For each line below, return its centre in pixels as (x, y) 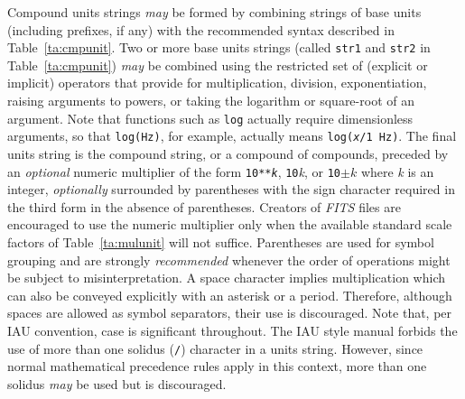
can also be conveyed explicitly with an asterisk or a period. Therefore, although (230, 295)
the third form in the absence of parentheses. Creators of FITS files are (204, 206)
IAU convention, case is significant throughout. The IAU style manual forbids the (232, 330)
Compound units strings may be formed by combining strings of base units (214, 12)
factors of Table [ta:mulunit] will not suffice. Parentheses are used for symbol (221, 241)
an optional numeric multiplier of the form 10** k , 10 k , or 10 (174, 171)
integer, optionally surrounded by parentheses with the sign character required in (231, 189)
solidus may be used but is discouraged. (117, 383)
